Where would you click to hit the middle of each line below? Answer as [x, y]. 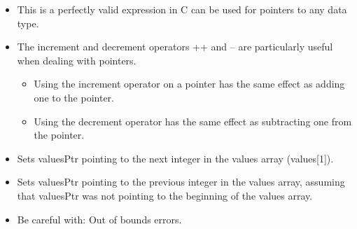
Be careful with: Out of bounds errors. [99, 219]
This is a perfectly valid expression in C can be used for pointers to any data [182, 9]
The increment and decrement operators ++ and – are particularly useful [175, 47]
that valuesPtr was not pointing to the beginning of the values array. [165, 195]
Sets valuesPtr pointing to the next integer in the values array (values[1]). [175, 158]
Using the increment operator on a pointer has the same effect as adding [189, 84]
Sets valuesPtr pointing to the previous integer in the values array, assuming [181, 182]
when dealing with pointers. [77, 60]
